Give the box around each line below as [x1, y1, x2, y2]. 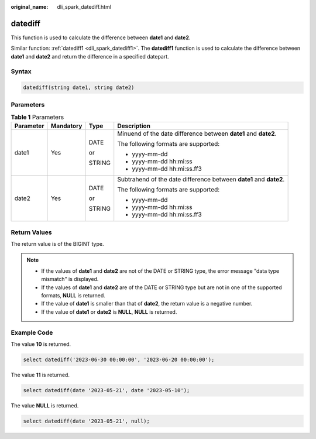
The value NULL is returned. [11, 402, 79, 409]
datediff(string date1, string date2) [23, 84, 135, 91]
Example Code [11, 328, 53, 337]
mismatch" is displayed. [41, 276, 99, 283]
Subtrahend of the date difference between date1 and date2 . [117, 176, 285, 184]
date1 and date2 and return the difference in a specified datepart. [11, 53, 169, 60]
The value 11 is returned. [11, 371, 70, 378]
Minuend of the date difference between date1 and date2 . [117, 129, 277, 138]
